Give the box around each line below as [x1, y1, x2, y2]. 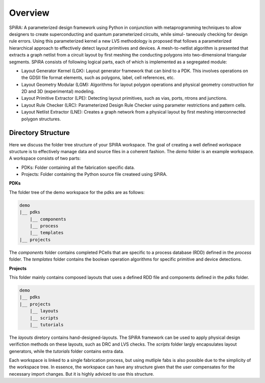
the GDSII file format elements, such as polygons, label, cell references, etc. [21, 75, 175, 81]
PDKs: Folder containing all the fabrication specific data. [21, 164, 135, 170]
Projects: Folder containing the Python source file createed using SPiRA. [21, 171, 168, 177]
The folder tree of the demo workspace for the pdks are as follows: [9, 189, 145, 195]
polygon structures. [21, 116, 61, 122]
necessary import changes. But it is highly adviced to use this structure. [9, 371, 155, 377]
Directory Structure [9, 129, 70, 137]
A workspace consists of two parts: [9, 155, 81, 162]
